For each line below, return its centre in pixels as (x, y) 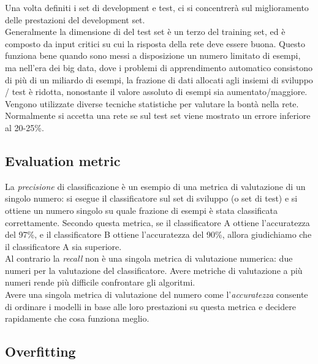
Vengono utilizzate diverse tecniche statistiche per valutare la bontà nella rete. (152, 103)
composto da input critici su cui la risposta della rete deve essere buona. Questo (155, 43)
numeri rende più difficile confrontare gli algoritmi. (100, 282)
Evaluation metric (63, 160)
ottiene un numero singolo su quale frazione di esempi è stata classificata (142, 210)
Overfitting (40, 351)
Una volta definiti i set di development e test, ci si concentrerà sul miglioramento (157, 7)
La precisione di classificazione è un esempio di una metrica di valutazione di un (155, 186)
